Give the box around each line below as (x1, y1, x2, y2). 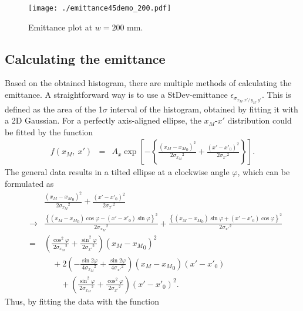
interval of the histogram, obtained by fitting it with (110, 102, 298, 115)
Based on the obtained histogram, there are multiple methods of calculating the (5, 77, 292, 89)
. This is (261, 88, 291, 101)
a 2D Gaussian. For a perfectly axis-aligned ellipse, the (5, 114, 201, 127)
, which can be (237, 166, 290, 178)
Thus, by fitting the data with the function (5, 295, 160, 307)
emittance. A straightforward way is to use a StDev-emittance (5, 88, 228, 101)
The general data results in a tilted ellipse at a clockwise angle (5, 166, 230, 178)
